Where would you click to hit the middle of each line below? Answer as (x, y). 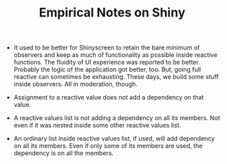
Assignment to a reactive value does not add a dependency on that (109, 97)
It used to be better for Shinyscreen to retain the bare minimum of (107, 48)
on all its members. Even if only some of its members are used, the (108, 146)
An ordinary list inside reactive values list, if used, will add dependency (114, 139)
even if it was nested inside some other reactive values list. (97, 126)
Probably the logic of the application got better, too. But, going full (107, 69)
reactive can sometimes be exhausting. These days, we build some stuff (116, 77)
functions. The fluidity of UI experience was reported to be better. (107, 62)
